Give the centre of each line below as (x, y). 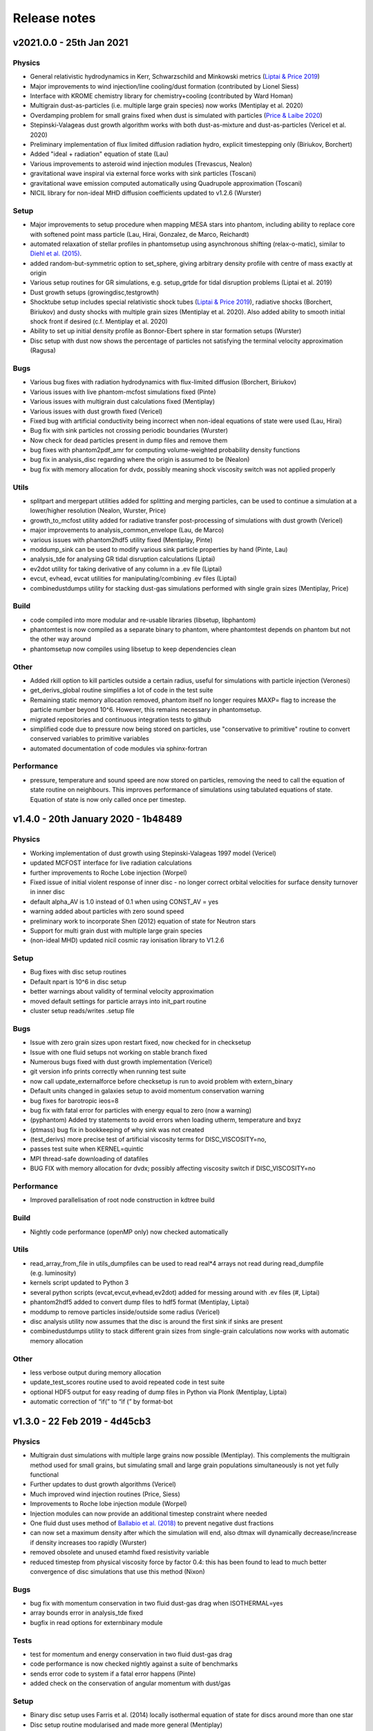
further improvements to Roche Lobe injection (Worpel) (109, 872)
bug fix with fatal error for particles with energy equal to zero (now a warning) (141, 1110)
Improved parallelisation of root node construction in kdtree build (123, 1200)
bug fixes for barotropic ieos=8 (74, 1100)
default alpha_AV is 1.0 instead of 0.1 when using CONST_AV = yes (124, 902)
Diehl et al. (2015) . (56, 253)
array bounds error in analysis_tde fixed (87, 1613)
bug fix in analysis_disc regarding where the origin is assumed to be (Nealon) (140, 460)
